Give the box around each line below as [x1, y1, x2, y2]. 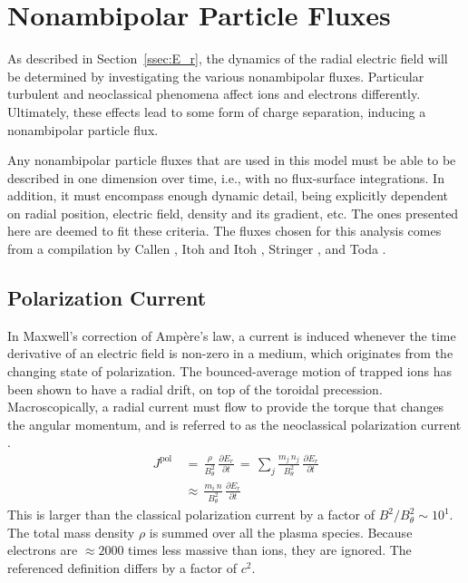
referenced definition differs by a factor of [7, 558, 238, 577]
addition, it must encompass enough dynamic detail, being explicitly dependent [7, 186, 448, 205]
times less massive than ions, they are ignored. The [128, 540, 412, 559]
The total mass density [7, 522, 135, 541]
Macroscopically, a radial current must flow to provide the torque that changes [7, 397, 444, 416]
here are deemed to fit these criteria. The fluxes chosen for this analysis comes [7, 221, 442, 240]
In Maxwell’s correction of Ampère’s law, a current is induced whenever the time [7, 326, 456, 345]
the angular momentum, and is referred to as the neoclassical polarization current [7, 414, 462, 433]
